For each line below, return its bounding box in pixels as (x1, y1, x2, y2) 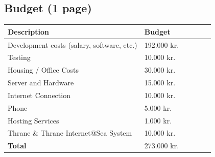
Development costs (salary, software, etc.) (8, 39, 137, 50)
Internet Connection (8, 89, 70, 100)
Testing (8, 52, 31, 62)
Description (8, 26, 50, 37)
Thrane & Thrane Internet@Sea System (8, 128, 132, 138)
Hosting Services (8, 115, 59, 125)
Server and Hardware (8, 77, 74, 88)
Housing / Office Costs (8, 65, 79, 75)
